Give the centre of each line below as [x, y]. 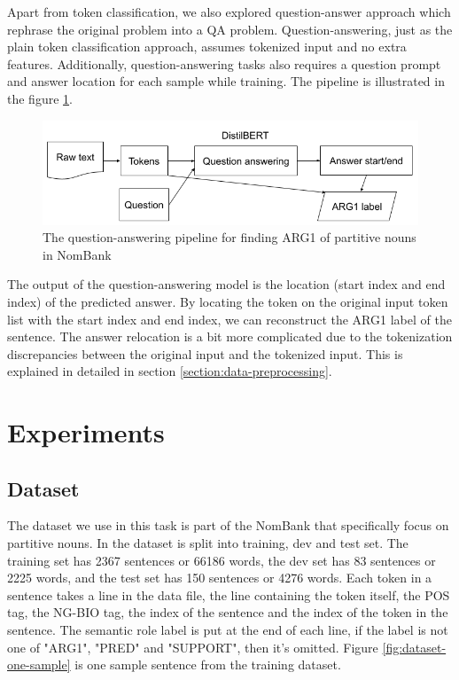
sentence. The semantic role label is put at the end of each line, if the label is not [228, 630]
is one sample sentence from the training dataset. [208, 664]
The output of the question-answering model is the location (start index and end [226, 284]
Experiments [86, 432]
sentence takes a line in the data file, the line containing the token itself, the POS [229, 594]
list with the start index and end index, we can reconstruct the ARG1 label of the [229, 319]
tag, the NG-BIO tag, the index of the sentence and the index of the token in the [228, 612]
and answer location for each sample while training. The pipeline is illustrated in [226, 81]
